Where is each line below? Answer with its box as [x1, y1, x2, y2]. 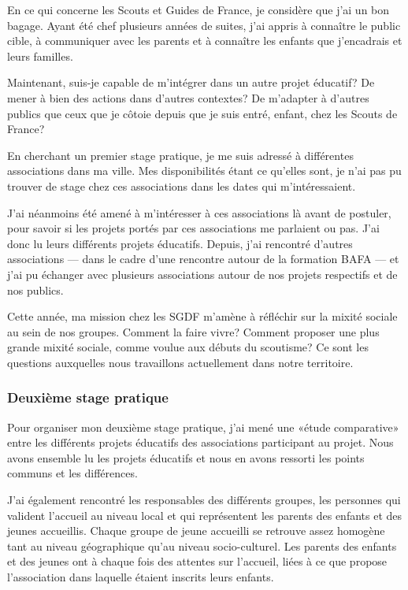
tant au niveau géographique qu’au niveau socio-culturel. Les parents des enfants [7, 537, 397, 554]
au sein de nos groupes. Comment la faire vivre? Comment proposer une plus [7, 323, 380, 340]
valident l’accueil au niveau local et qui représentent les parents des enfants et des [7, 507, 402, 523]
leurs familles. [7, 47, 73, 64]
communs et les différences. [7, 465, 138, 481]
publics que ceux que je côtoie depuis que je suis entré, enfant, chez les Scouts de [7, 105, 398, 121]
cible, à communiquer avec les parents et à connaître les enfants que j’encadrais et [7, 32, 402, 49]
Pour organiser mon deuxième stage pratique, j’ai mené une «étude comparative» [7, 418, 399, 435]
